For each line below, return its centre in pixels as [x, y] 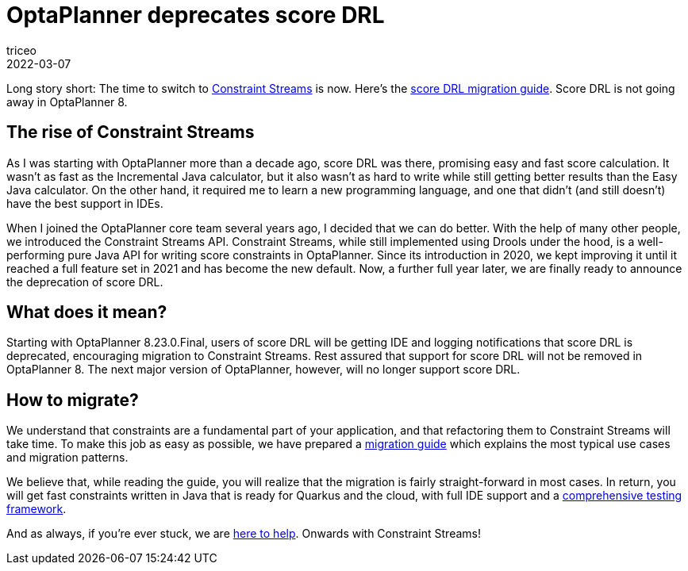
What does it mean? [87, 312]
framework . [37, 509]
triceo [21, 50]
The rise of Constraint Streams [131, 132]
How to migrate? [73, 400]
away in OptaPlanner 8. [67, 102]
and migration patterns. [67, 458]
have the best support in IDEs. [85, 203]
